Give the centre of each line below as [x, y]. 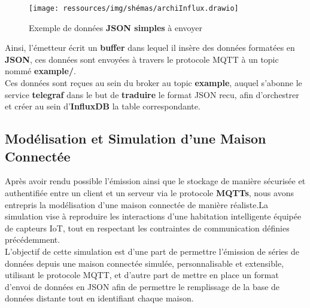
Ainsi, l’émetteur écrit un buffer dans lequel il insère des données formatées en [150, 48]
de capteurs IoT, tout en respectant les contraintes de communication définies [147, 228]
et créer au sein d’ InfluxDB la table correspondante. [103, 106]
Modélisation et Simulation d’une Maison [136, 138]
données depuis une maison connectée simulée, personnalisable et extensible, [145, 263]
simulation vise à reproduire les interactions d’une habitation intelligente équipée [153, 216]
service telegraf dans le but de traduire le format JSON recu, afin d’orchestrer [152, 94]
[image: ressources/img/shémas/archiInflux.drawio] [134, 8]
